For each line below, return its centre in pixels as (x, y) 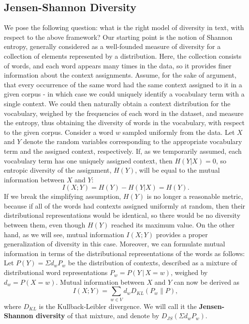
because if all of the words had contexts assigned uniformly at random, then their (125, 205)
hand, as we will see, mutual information (64, 234)
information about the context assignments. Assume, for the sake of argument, (120, 75)
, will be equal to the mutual (177, 170)
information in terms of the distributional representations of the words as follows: (124, 253)
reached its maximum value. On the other (173, 225)
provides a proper (182, 234)
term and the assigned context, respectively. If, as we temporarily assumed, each (123, 151)
